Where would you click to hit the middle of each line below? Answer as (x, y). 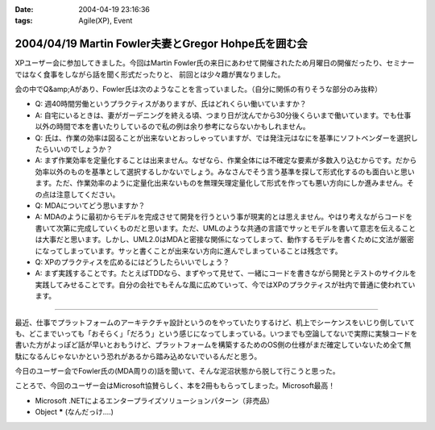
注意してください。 (88, 194)
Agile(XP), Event (106, 21)
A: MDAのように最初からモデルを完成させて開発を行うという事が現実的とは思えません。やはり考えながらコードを (224, 217)
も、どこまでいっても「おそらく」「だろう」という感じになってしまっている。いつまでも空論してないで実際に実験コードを (216, 333)
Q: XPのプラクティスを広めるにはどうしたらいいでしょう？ (132, 261)
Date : (24, 9)
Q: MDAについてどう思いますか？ (90, 205)
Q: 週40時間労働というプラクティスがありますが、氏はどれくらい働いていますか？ (171, 104)
